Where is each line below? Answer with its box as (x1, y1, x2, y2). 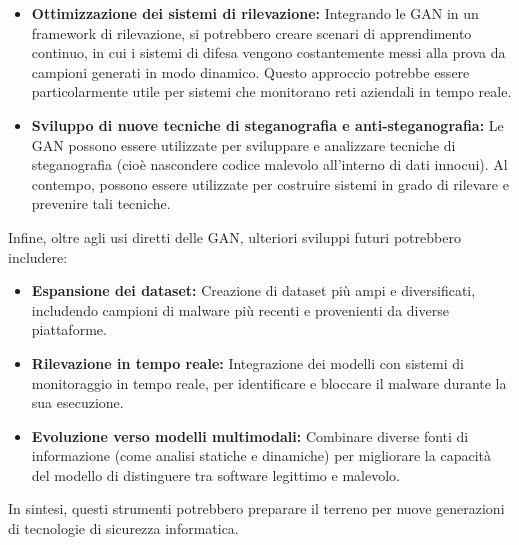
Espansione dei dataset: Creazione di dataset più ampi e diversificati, (31, 280, 476, 301)
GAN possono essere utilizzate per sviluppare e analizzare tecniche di (31, 134, 456, 155)
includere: (8, 246, 68, 267)
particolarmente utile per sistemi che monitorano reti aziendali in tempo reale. (31, 81, 512, 102)
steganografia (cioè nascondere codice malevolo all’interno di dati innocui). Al (31, 154, 508, 175)
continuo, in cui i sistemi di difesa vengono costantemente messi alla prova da (31, 42, 506, 63)
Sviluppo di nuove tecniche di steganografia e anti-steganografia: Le (31, 114, 504, 135)
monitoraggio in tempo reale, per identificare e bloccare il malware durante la (31, 372, 507, 393)
